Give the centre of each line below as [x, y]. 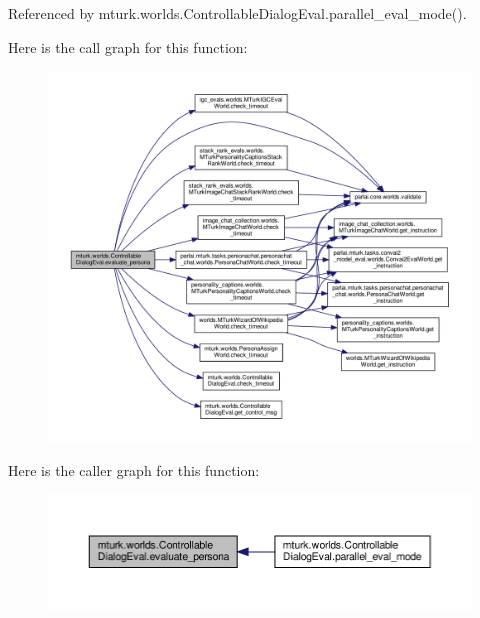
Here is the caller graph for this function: [134, 469]
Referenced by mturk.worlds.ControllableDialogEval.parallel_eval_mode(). [237, 13]
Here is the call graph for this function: [128, 46]
